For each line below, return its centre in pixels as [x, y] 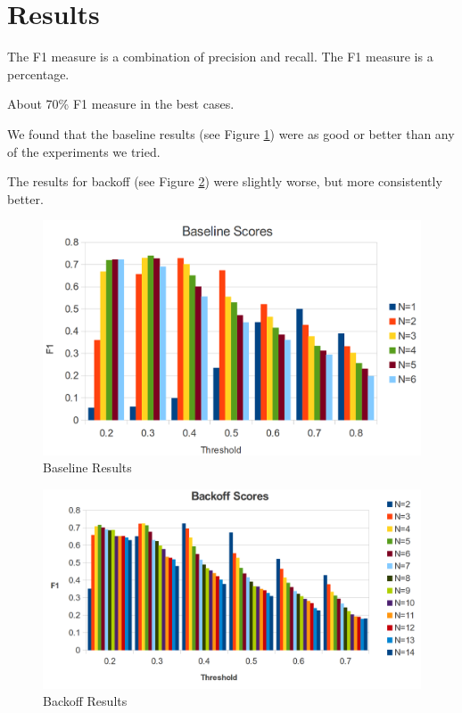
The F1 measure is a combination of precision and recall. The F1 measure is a [220, 57]
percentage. [38, 74]
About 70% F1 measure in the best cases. [121, 104]
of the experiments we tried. [84, 151]
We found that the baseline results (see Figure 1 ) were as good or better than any [231, 133]
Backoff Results [85, 701]
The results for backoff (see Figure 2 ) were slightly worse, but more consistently [225, 181]
